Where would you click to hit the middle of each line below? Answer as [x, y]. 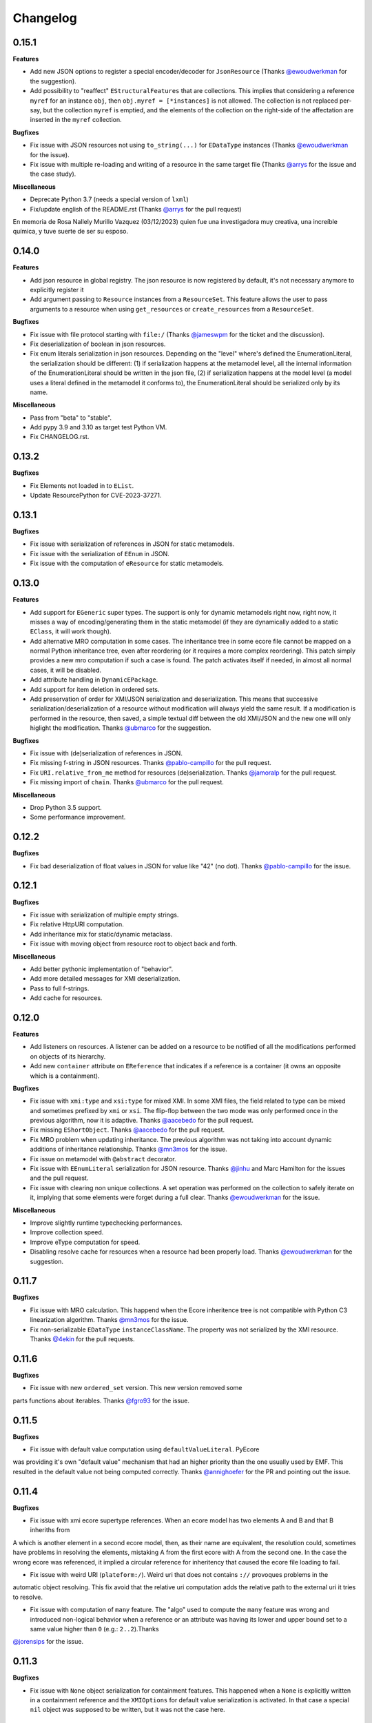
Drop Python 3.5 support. [66, 807]
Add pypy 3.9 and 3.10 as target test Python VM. [99, 427]
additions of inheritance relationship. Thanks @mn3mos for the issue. [128, 1149]
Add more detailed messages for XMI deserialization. [105, 979]
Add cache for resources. [66, 998]
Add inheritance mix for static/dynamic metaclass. [101, 934]
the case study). [53, 174]
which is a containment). [65, 1076]
